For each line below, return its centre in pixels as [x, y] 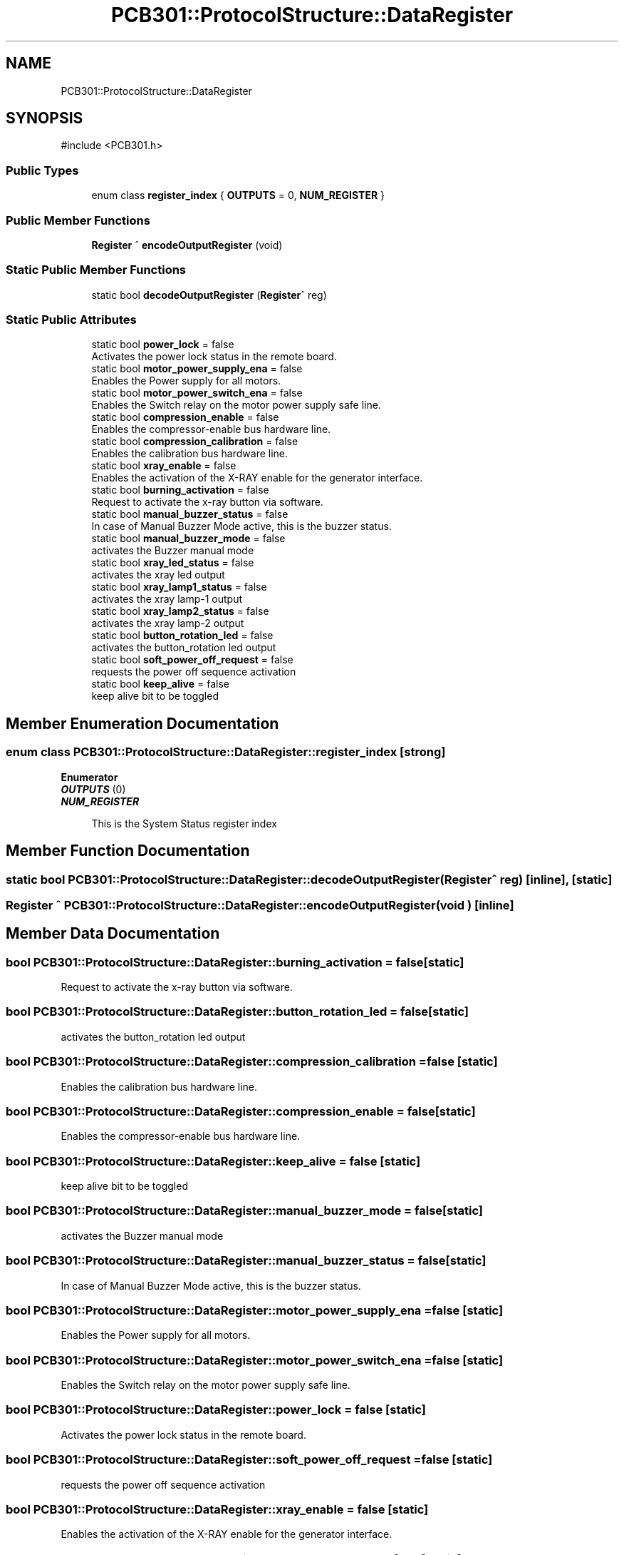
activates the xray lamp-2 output [168, 623]
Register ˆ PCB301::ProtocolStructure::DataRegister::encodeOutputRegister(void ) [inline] [260, 905]
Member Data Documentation [113, 934]
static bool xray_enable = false [164, 466]
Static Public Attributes [71, 320]
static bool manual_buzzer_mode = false [188, 539]
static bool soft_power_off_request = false [192, 660]
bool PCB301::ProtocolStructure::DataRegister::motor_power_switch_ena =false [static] [255, 1360]
